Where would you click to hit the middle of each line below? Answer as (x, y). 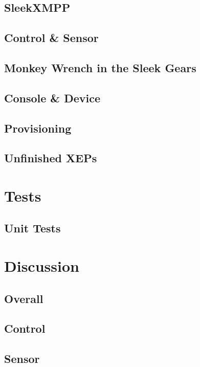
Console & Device (52, 98)
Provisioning (38, 128)
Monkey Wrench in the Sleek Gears (100, 67)
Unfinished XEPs (51, 158)
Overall (24, 298)
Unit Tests (32, 228)
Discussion (42, 266)
